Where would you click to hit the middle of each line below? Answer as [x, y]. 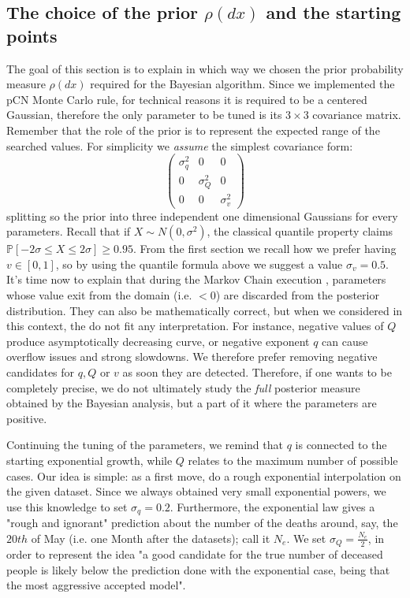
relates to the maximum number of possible [293, 460]
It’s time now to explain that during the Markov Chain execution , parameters [196, 279]
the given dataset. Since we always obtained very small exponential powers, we [196, 491]
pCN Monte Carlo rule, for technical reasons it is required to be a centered [187, 99]
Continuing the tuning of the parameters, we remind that [145, 445]
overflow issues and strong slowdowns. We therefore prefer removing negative [192, 357]
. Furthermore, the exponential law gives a [272, 506]
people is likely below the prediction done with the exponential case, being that [198, 569]
